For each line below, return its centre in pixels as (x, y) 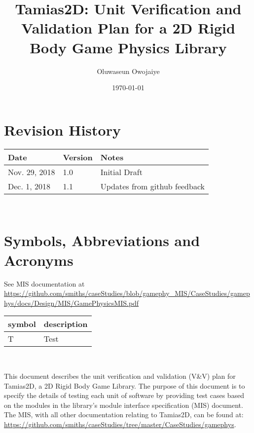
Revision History (62, 129)
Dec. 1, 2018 (29, 186)
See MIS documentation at (44, 283)
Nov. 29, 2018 (32, 172)
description (66, 324)
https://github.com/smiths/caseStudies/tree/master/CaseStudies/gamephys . (120, 424)
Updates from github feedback (153, 186)
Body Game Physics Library (128, 47)
